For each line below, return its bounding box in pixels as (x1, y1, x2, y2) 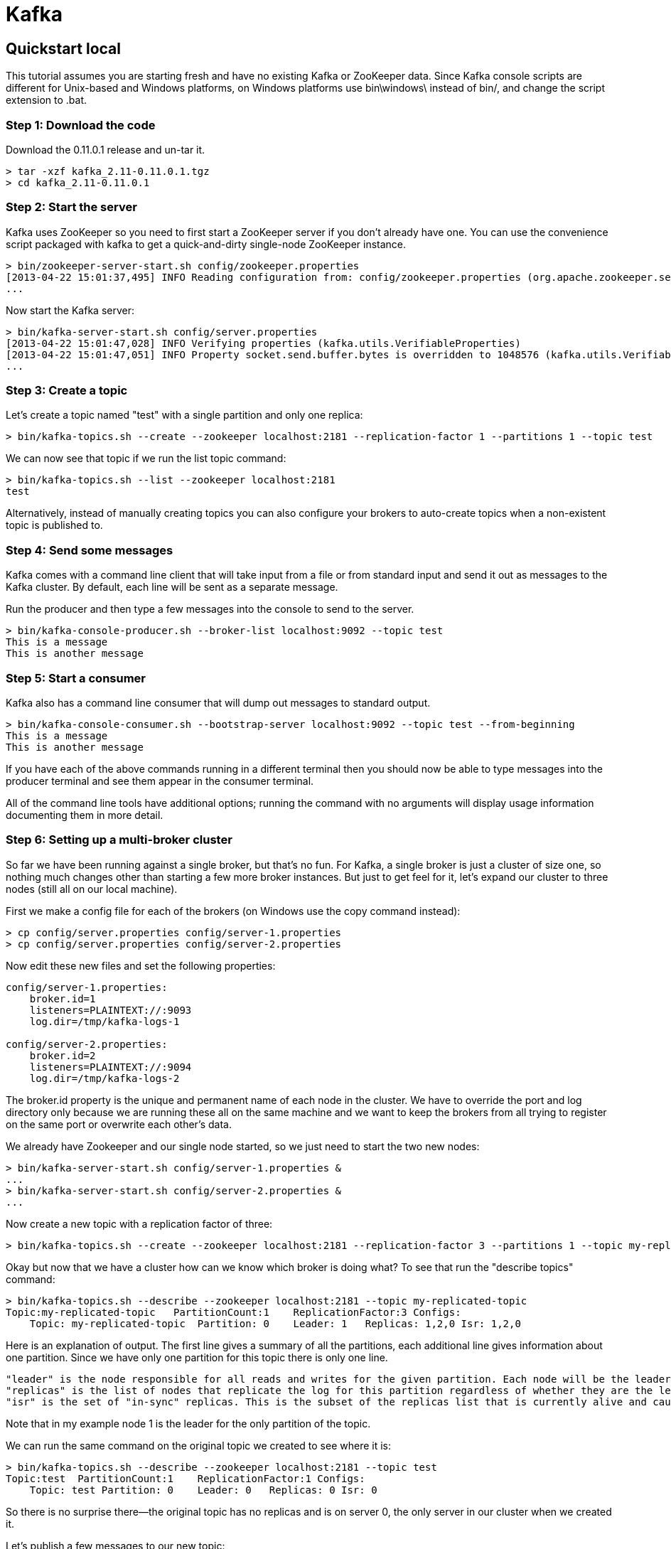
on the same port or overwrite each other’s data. (6, 1117, 232, 1130)
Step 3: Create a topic (6, 383, 128, 398)
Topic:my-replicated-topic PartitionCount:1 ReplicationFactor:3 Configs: (6, 1306, 461, 1318)
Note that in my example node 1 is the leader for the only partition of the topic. (6, 1417, 371, 1430)
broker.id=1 (29, 992, 96, 1004)
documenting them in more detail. (6, 808, 163, 821)
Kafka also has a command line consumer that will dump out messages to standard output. (6, 696, 431, 709)
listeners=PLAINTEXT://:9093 (29, 1004, 192, 1016)
